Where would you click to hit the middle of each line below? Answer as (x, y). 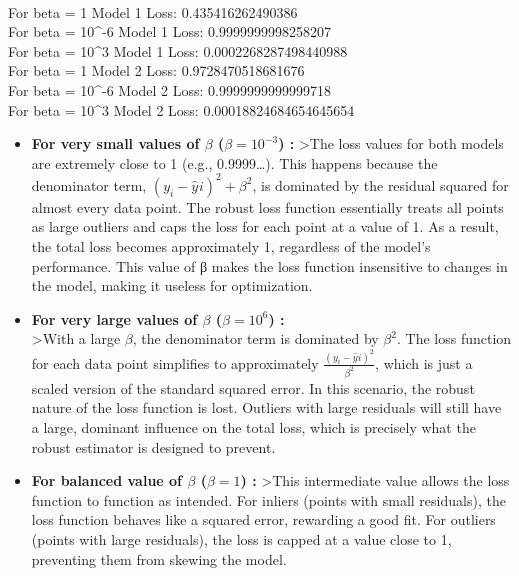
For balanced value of (107, 480)
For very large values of (114, 318)
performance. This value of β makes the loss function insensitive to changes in (269, 265)
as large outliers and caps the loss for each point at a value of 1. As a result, (265, 226)
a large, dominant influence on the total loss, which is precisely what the (253, 426)
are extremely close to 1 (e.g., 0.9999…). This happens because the (234, 162)
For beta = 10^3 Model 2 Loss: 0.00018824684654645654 (181, 109)
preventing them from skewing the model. (159, 558)
